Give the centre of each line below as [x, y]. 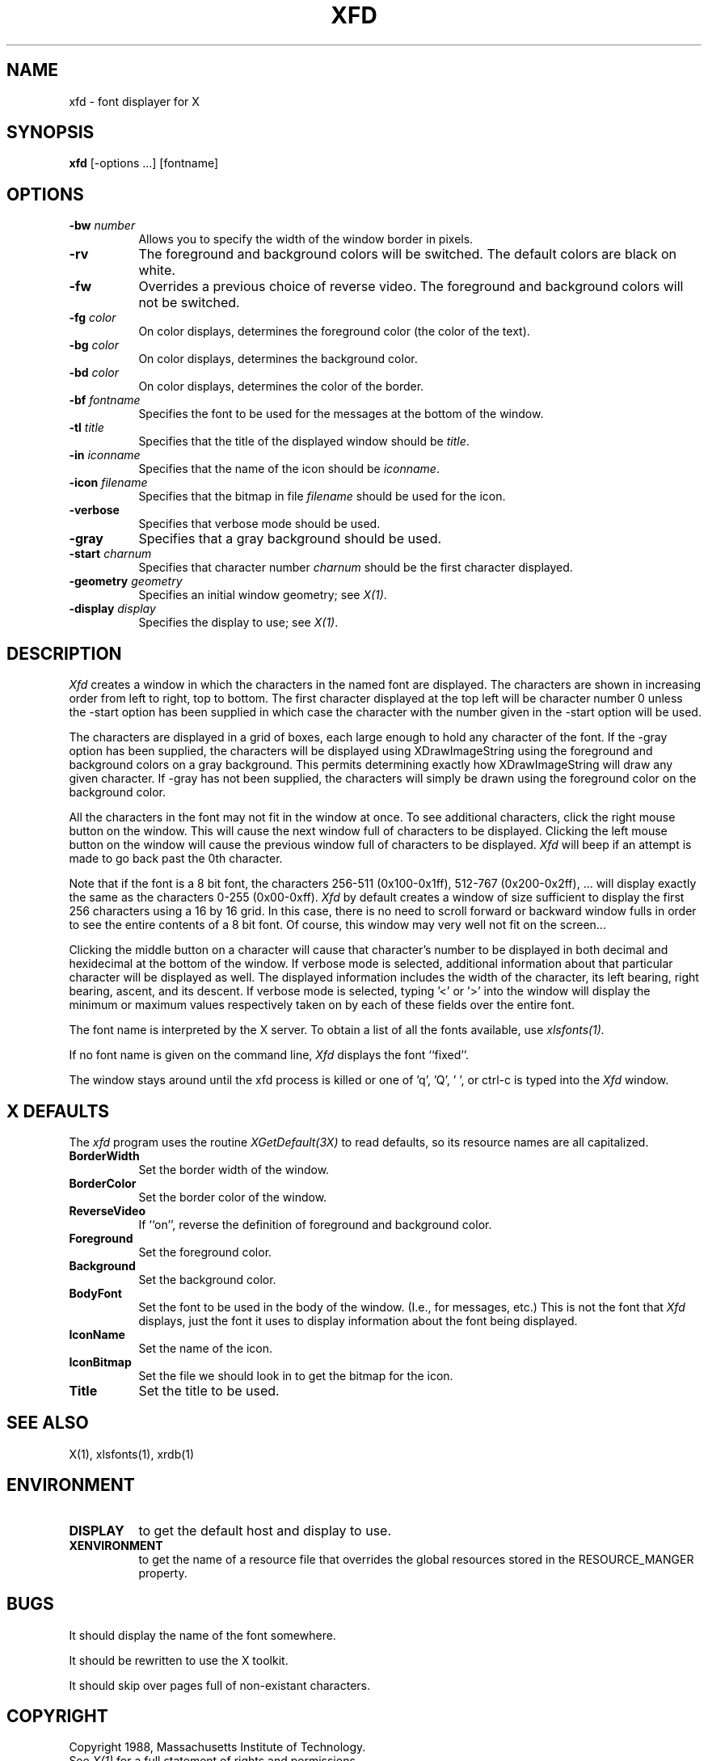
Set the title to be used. [209, 1390]
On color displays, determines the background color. [278, 359]
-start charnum [110, 554]
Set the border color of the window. [233, 1197]
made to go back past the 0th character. [176, 859]
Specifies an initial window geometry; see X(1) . [263, 595]
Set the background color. [207, 1279]
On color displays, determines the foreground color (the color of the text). [334, 332]
